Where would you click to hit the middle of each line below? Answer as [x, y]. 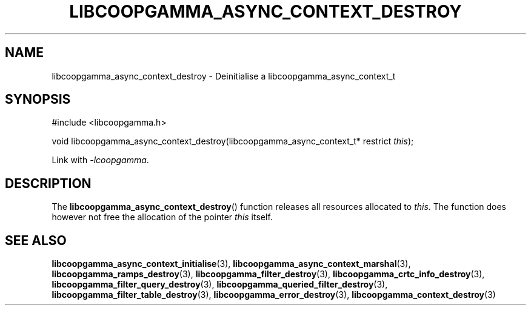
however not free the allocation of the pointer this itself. [162, 217]
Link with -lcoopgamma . [100, 160]
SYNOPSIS [38, 99]
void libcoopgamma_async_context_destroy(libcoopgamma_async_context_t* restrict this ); [233, 141]
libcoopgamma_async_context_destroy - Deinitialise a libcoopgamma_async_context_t [224, 76]
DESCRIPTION [48, 183]
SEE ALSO [36, 240]
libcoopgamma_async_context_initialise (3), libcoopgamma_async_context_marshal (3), [231, 264]
